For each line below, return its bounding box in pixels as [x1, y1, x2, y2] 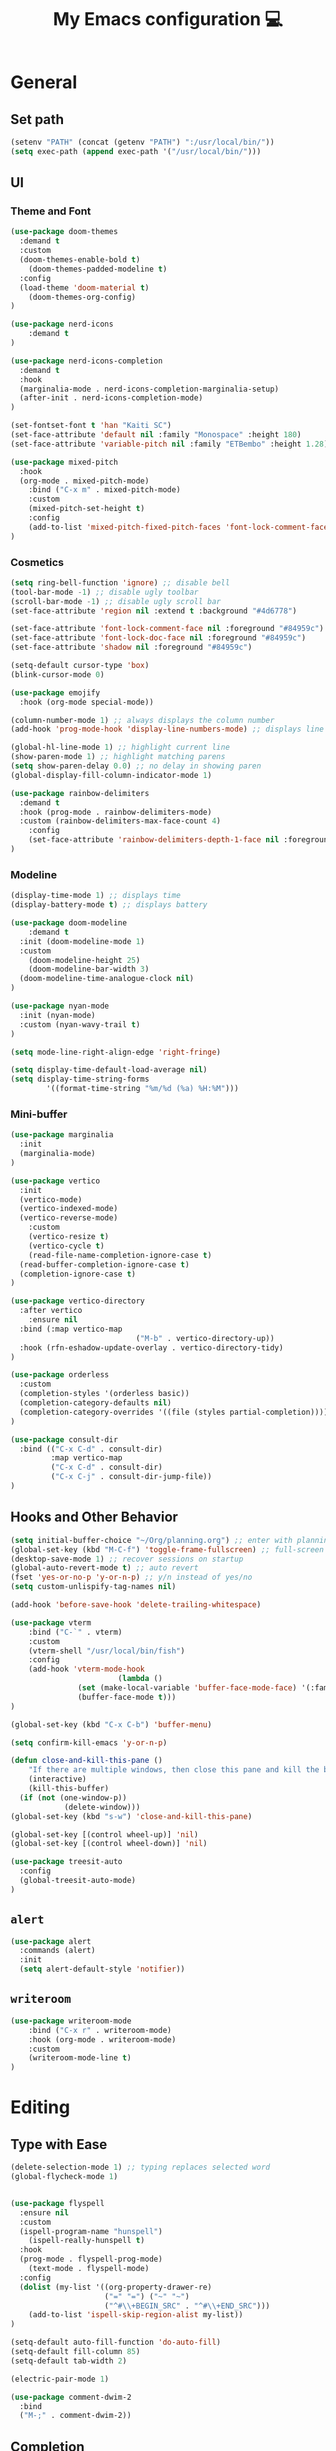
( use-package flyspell [10, 2198, 105, 2208]
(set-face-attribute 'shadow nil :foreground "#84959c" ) [10, 642, 253, 653]
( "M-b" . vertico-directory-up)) [135, 1333, 275, 1343]
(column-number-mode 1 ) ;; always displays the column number [10, 715, 275, 725]
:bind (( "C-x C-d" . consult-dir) [19, 1444, 163, 1454]
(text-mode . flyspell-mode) [28, 2264, 150, 2274]
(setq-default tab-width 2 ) [10, 2356, 128, 2366]
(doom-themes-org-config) [28, 292, 137, 302]
